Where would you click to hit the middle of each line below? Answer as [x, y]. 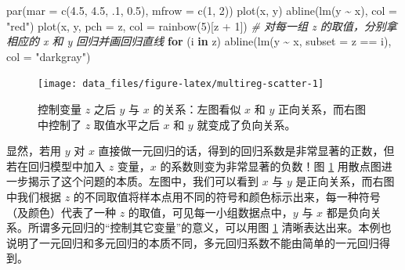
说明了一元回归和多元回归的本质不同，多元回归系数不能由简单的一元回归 [193, 242]
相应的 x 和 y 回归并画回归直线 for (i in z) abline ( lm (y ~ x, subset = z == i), [199, 41]
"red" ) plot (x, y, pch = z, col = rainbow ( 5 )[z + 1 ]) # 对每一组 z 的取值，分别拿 [202, 25]
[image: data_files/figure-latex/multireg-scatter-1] [181, 84]
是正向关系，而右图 [345, 181]
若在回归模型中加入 [56, 166]
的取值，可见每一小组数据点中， [210, 212]
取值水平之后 [127, 124]
